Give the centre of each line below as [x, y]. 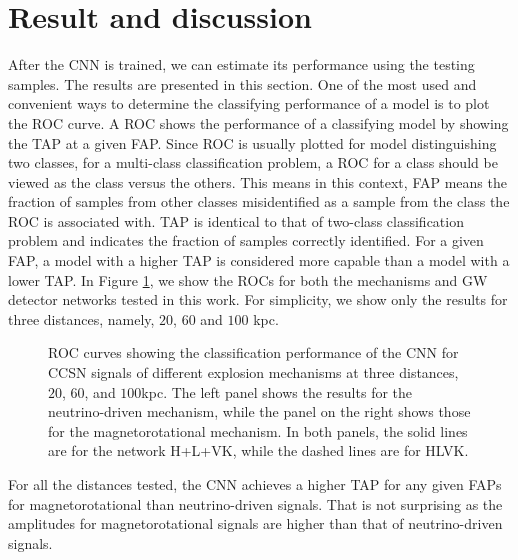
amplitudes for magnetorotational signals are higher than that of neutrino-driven [255, 523]
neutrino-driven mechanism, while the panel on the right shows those [259, 411]
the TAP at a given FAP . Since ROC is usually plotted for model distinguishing [252, 142]
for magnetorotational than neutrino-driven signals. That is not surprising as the [255, 503]
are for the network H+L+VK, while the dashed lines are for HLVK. [258, 450]
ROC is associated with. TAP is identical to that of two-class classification [236, 220]
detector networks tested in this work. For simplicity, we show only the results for [258, 299]
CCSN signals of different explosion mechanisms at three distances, [253, 372]
